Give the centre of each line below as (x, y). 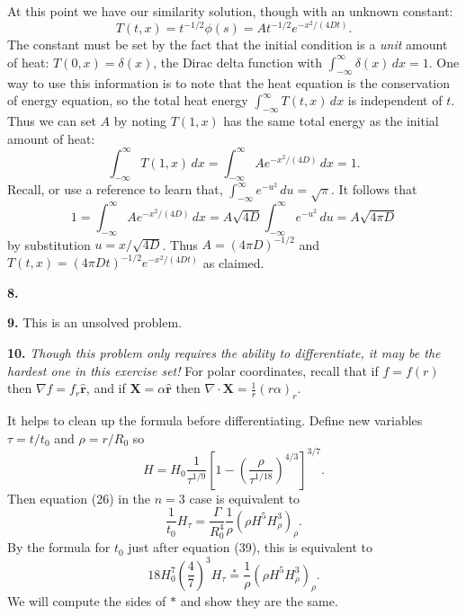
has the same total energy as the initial (331, 121)
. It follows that (374, 189)
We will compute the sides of (87, 601)
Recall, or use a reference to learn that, (115, 189)
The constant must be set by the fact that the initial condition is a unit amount (228, 45)
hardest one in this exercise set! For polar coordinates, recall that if (193, 370)
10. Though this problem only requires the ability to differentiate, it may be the (224, 352)
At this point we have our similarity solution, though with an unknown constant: (230, 11)
